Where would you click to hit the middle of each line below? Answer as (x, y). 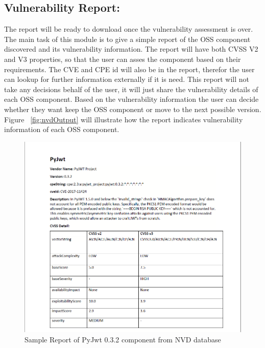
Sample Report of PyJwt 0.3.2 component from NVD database (123, 339)
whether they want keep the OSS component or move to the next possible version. (133, 109)
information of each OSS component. (62, 129)
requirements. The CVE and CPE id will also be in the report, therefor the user (129, 69)
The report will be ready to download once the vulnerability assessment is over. (129, 29)
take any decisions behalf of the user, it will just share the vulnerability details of (131, 89)
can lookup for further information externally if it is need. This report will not (127, 79)
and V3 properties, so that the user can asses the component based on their (123, 59)
